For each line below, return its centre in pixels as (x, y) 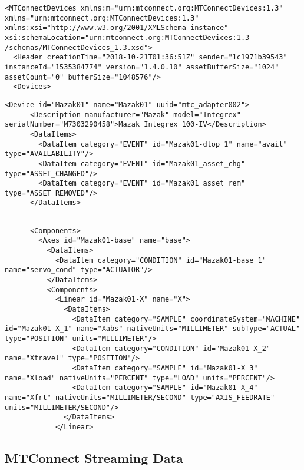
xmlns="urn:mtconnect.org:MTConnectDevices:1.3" (102, 18)
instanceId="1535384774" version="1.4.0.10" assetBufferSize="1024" (142, 67)
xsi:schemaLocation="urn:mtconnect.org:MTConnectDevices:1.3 (127, 37)
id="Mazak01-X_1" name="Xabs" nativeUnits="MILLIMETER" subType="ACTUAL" (153, 329)
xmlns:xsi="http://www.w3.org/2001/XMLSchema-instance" (117, 28)
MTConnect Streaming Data (94, 457)
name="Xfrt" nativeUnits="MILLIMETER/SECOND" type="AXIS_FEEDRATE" (140, 397)
